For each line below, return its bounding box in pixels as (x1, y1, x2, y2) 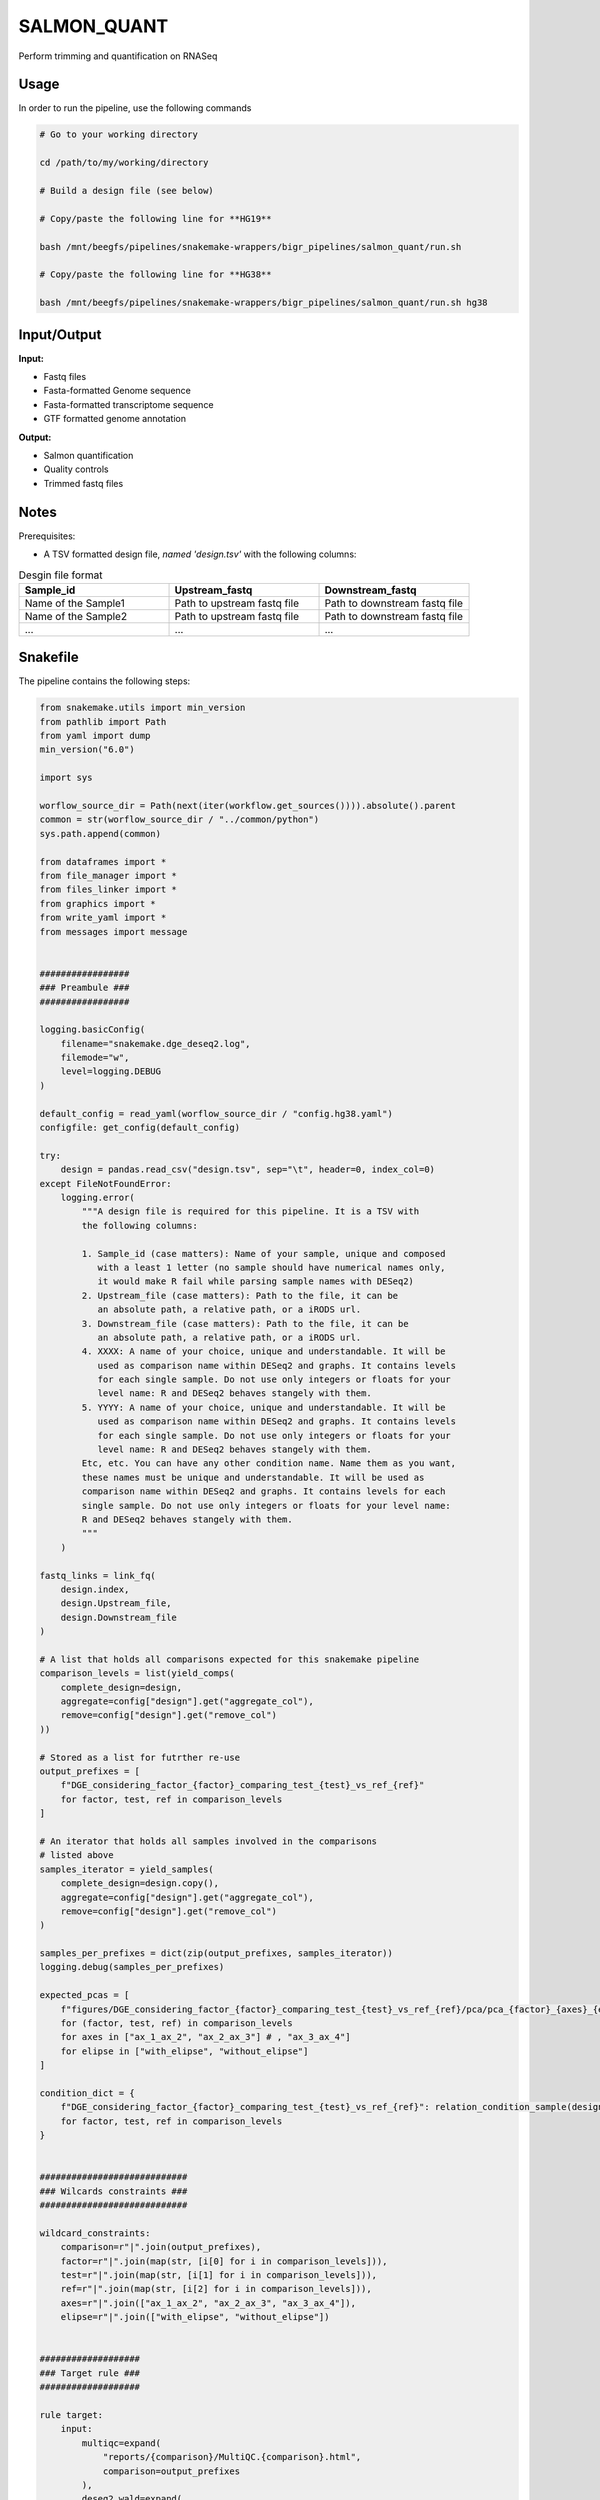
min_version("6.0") (39, 744, 135, 755)
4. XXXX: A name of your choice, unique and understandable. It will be (81, 1346, 446, 1357)
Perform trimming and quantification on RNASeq (18, 50, 218, 62)
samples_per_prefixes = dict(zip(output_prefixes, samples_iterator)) (39, 1948, 394, 1959)
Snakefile (18, 649, 79, 666)
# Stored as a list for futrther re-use (39, 1751, 240, 1763)
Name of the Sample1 (24, 596, 125, 610)
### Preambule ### (39, 982, 130, 994)
